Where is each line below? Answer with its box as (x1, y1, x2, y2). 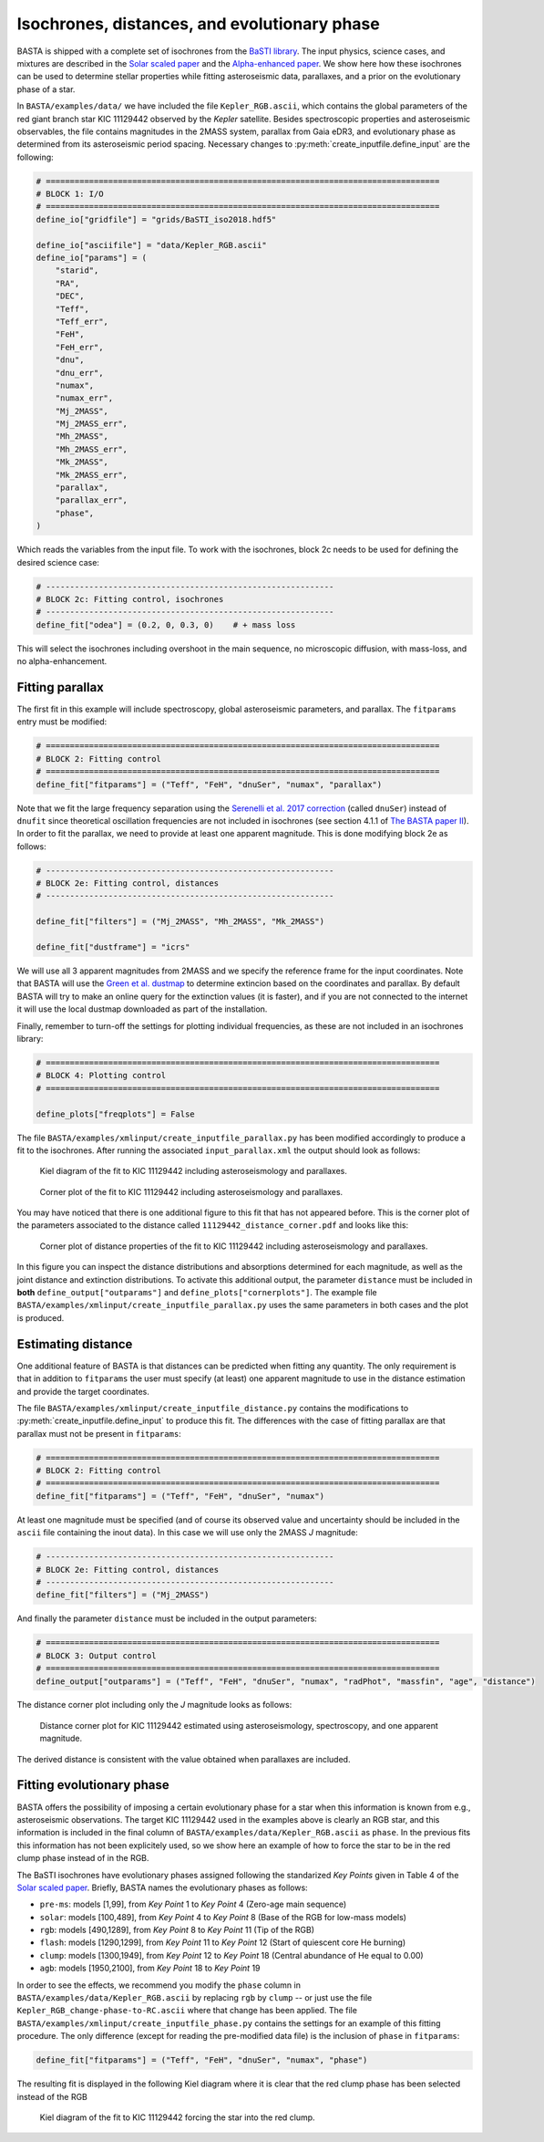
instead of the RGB (16, 2091, 88, 2102)
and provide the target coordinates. (16, 1386, 150, 1397)
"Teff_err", (55, 316, 109, 327)
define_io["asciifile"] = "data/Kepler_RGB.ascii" (36, 240, 268, 250)
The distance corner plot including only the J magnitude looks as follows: (16, 1700, 293, 1710)
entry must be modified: (16, 716, 108, 727)
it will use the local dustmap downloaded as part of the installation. (16, 1003, 268, 1014)
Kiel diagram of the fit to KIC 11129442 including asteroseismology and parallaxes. (39, 1166, 348, 1177)
